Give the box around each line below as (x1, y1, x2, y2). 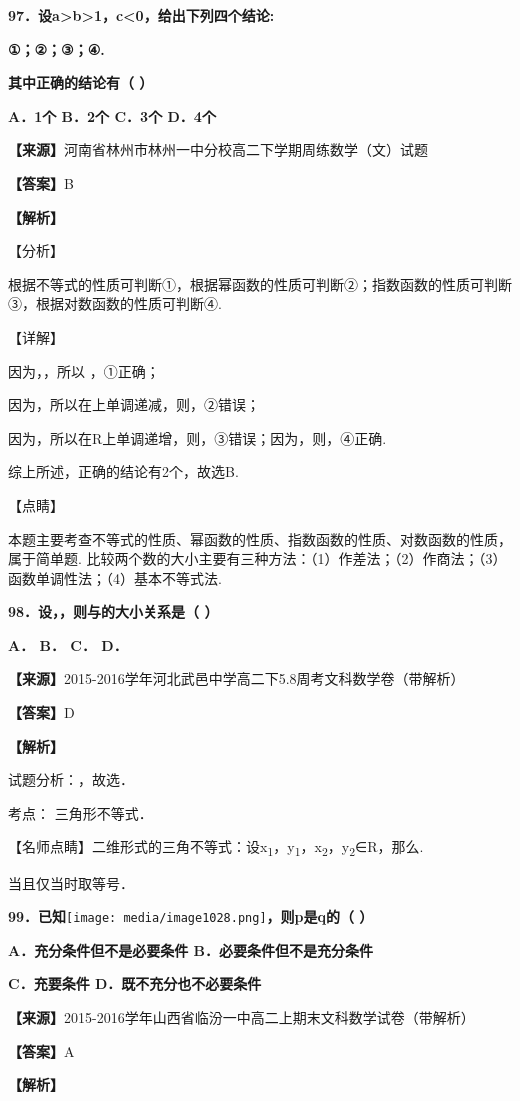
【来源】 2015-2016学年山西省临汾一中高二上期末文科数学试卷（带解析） (8, 1007, 475, 1027)
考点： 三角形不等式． (8, 802, 153, 823)
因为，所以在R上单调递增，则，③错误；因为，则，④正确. (8, 427, 387, 448)
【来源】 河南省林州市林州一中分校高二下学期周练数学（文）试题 (8, 139, 428, 160)
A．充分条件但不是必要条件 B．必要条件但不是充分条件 (8, 939, 373, 960)
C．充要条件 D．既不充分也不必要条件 (8, 973, 262, 994)
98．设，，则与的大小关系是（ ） (8, 601, 219, 622)
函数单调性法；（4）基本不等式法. (8, 567, 222, 588)
